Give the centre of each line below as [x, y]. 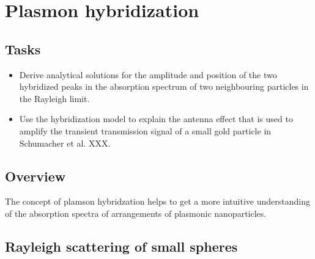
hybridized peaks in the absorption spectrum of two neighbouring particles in [164, 86]
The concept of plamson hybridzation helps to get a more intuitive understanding [157, 201]
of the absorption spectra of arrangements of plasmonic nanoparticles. [136, 213]
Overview [35, 176]
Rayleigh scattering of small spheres [121, 246]
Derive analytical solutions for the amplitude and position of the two [148, 74]
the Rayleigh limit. [54, 98]
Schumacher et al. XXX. [65, 143]
